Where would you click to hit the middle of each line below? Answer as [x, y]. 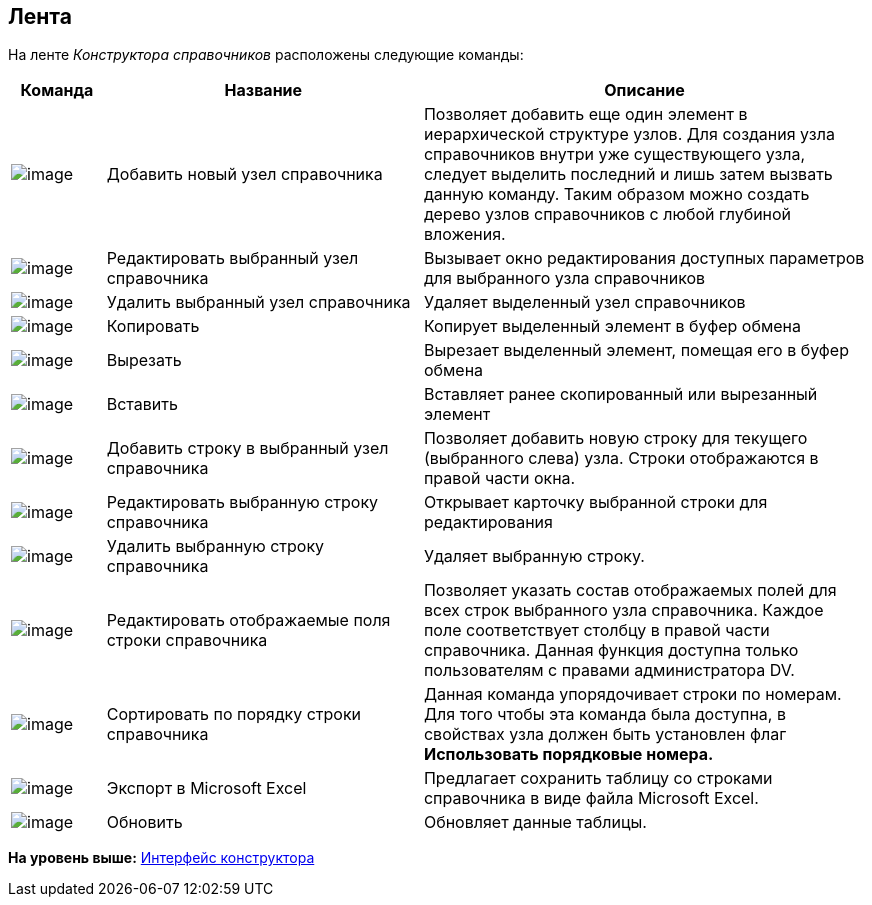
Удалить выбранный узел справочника [258, 302]
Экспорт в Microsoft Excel [206, 788]
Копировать [153, 326]
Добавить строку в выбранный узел [247, 448]
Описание [644, 90]
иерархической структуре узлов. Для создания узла [629, 134]
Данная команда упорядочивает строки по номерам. [632, 694]
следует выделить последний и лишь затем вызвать [628, 174]
